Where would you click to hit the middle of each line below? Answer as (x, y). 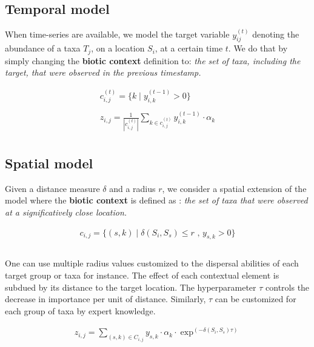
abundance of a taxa (43, 48)
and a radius (132, 188)
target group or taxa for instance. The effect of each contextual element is (142, 275)
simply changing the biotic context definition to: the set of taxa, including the (153, 60)
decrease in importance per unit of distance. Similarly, (105, 299)
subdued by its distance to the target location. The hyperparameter (131, 287)
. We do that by (258, 48)
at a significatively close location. (66, 212)
